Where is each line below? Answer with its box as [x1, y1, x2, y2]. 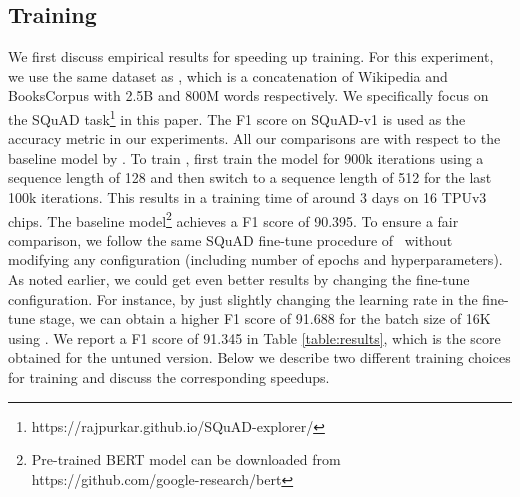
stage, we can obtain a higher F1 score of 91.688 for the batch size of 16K [39, 308, 491, 329]
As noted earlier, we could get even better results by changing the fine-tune [8, 269, 470, 290]
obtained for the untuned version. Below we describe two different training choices [8, 347, 511, 368]
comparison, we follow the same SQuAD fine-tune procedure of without [8, 229, 453, 250]
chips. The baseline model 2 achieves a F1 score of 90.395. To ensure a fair [8, 207, 459, 231]
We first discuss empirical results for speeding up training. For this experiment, [8, 46, 494, 67]
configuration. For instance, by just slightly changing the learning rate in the [8, 288, 478, 309]
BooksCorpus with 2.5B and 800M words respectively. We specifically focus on [8, 85, 489, 106]
